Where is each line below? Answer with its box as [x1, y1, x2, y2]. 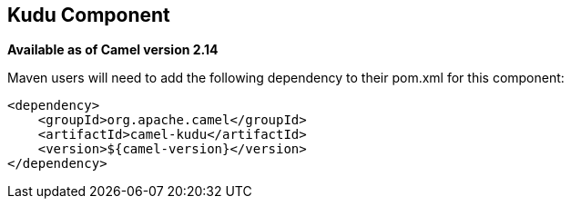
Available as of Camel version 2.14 [7, 42, 219, 58]
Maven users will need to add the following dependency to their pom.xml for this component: [7, 70, 565, 86]
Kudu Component [7, 4, 170, 26]
